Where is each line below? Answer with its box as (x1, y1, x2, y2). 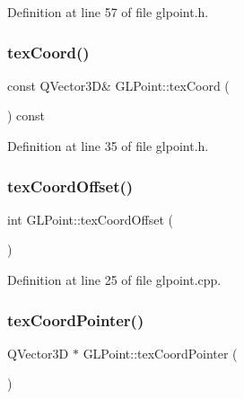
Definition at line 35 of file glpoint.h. (7, 137, 209, 155)
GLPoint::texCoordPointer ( (83, 343, 238, 362)
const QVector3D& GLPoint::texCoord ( (7, 75, 230, 94)
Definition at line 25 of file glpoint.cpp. (7, 270, 222, 288)
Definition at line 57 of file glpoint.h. (7, 3, 209, 21)
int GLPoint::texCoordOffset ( (7, 209, 173, 228)
